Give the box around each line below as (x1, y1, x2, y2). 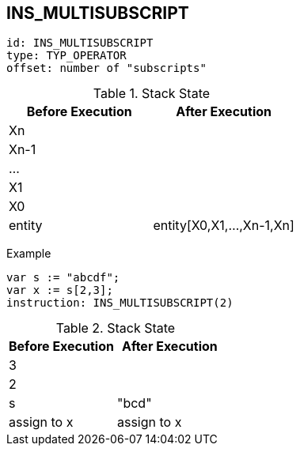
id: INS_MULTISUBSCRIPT (6, 36, 154, 50)
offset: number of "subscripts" (6, 62, 207, 75)
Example (6, 247, 51, 261)
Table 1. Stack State (93, 85, 211, 102)
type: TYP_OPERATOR (6, 49, 127, 62)
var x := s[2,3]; (6, 284, 113, 297)
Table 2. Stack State (55, 320, 176, 337)
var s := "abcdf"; (6, 271, 120, 284)
